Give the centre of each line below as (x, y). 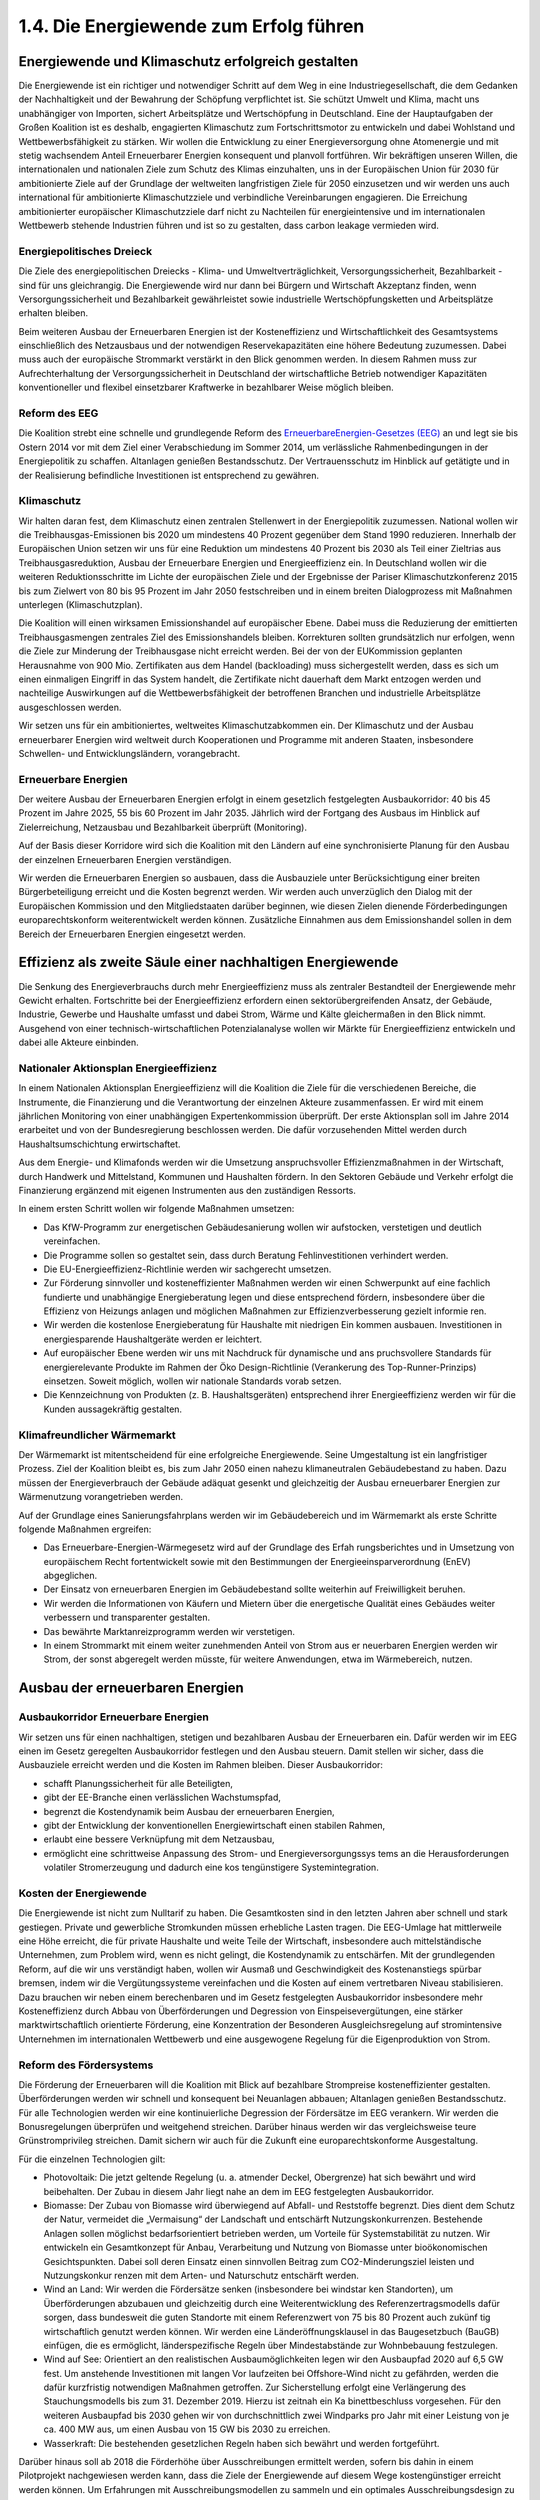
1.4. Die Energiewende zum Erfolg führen (191, 26)
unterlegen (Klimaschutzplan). (81, 605)
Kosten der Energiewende (82, 1893)
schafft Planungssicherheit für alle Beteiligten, (138, 1783)
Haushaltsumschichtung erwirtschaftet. (99, 1144)
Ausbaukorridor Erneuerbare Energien (113, 1717)
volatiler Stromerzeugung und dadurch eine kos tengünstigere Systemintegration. (211, 1867)
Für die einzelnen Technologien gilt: (92, 2159)
